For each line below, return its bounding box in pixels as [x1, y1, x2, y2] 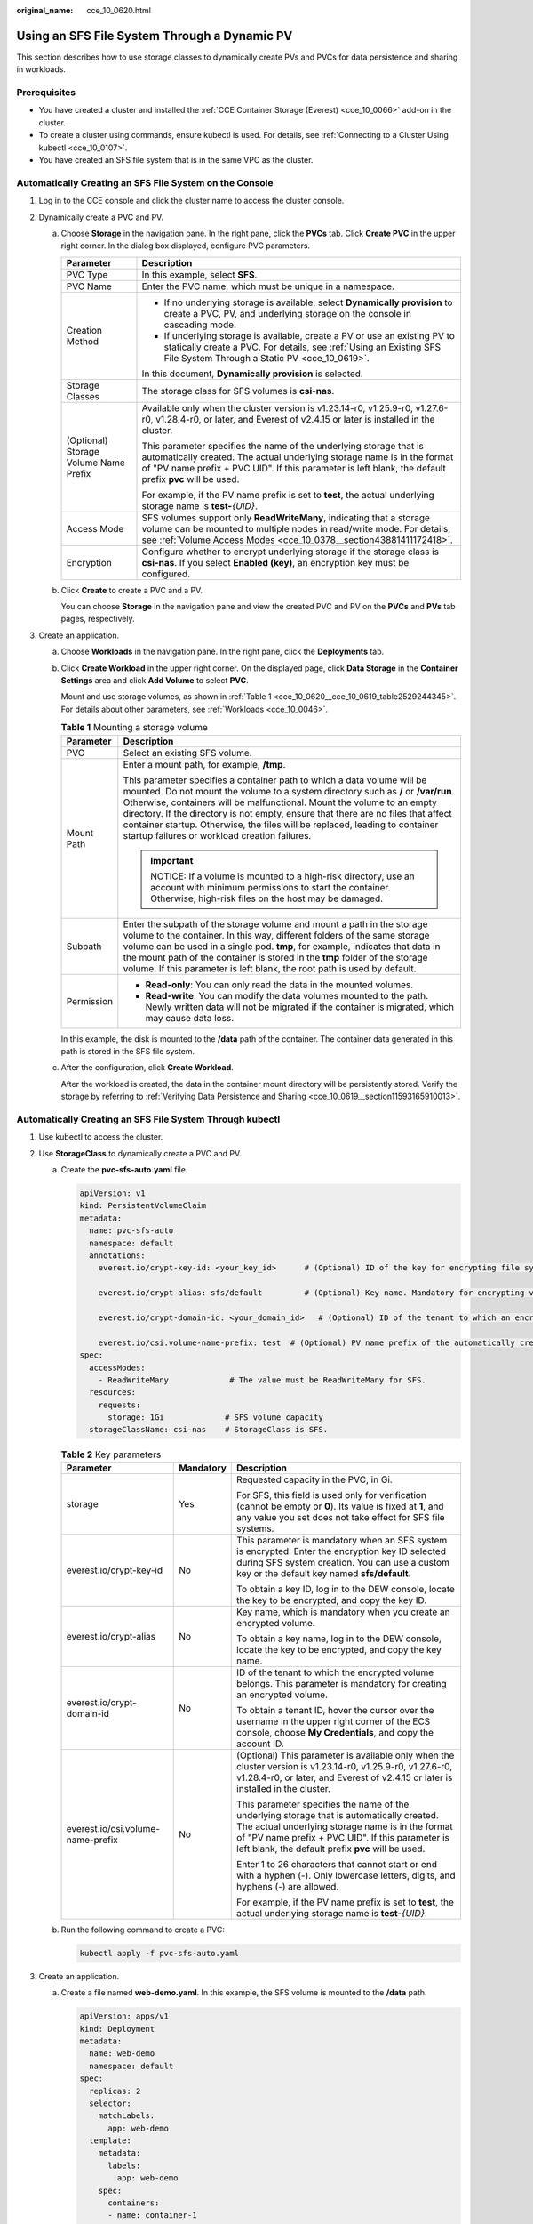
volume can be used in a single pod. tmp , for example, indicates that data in [123, 939, 441, 952]
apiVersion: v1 [79, 1189, 146, 1198]
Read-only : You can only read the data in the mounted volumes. [145, 979, 414, 991]
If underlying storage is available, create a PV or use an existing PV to [163, 329, 455, 342]
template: [89, 2136, 132, 2146]
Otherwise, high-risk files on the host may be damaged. [150, 892, 384, 905]
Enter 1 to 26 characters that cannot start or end [236, 1857, 437, 1870]
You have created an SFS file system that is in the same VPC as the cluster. [38, 155, 314, 165]
